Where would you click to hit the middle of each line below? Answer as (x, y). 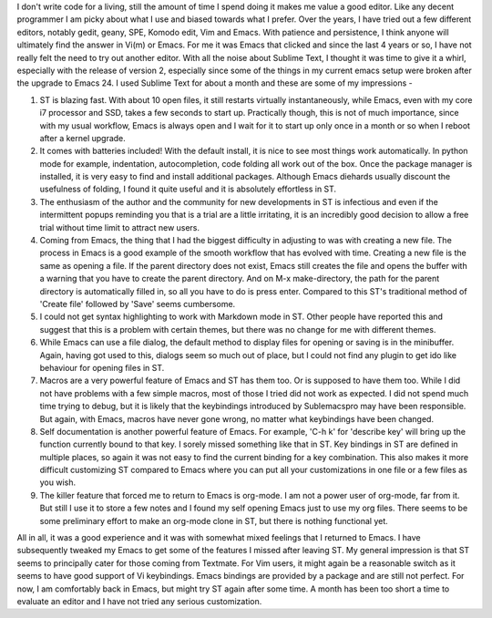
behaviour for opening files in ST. (102, 367)
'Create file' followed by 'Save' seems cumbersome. (138, 304)
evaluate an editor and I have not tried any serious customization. (139, 601)
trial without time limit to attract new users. (120, 227)
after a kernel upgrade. (83, 138)
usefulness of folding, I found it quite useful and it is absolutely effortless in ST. (188, 189)
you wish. (58, 482)
